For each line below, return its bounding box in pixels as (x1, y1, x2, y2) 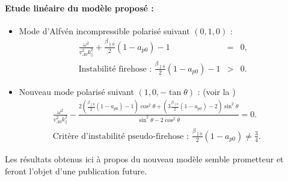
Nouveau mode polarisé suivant (19, 85, 134, 97)
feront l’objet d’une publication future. (5, 164, 147, 177)
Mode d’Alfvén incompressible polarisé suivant (19, 24, 190, 37)
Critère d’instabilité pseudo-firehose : (52, 132, 189, 141)
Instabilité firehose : (78, 64, 152, 73)
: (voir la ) (197, 85, 236, 97)
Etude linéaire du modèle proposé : (5, 1, 154, 14)
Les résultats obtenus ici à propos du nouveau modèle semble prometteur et (5, 152, 284, 165)
